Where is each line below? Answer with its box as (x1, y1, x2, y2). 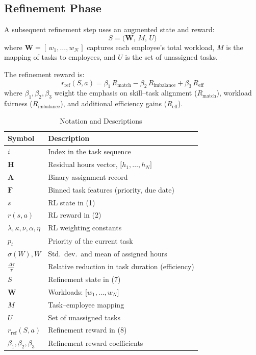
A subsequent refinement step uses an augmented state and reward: (4, 24, 215, 35)
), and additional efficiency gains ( (60, 98, 167, 109)
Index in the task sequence (48, 146, 131, 157)
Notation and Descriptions (60, 115, 142, 126)
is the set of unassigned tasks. (125, 52, 218, 62)
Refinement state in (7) (48, 274, 121, 285)
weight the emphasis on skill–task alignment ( (54, 87, 197, 98)
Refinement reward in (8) (48, 324, 127, 335)
